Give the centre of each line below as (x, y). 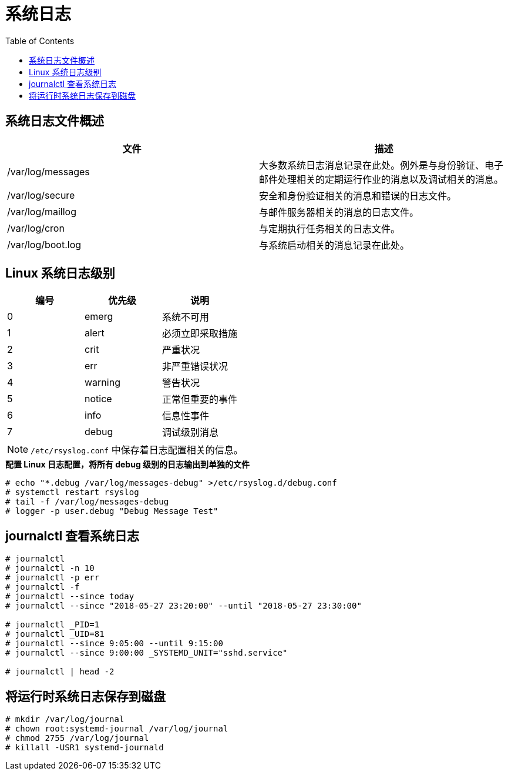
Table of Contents (40, 41)
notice (98, 399)
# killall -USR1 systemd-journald (85, 748)
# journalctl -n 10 (50, 568)
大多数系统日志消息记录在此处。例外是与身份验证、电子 (381, 165)
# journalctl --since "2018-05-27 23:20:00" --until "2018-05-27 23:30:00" (184, 606)
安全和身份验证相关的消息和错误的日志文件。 (358, 196)
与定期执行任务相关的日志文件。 (330, 228)
